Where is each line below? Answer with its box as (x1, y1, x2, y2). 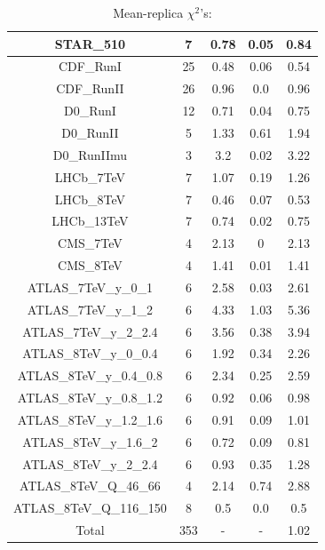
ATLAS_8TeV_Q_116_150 (13, 498, 167, 517)
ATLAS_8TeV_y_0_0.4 (22, 344, 158, 363)
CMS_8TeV (58, 256, 123, 275)
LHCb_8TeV (54, 189, 126, 208)
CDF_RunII (56, 79, 124, 98)
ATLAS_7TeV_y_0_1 (27, 277, 154, 296)
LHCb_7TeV (54, 167, 126, 186)
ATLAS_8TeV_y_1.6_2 (22, 432, 158, 450)
